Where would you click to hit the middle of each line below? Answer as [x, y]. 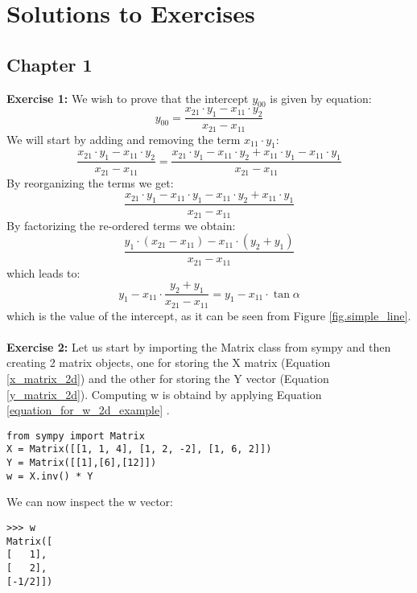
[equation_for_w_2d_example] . [88, 410]
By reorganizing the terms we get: [90, 182]
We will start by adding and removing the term [124, 139]
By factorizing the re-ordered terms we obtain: [121, 225]
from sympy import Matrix [76, 436]
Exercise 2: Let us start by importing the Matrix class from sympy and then [199, 346]
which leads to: [43, 272]
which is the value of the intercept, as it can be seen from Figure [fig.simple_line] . [209, 315]
